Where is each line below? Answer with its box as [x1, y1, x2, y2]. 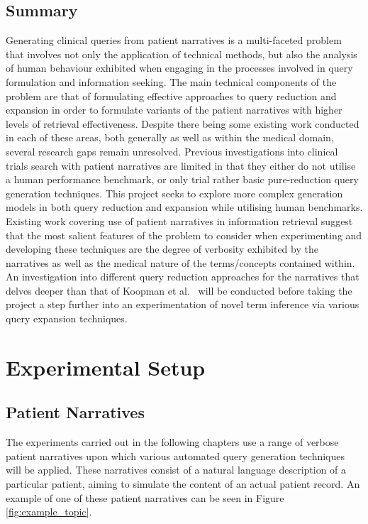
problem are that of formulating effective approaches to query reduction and [6, 88, 337, 103]
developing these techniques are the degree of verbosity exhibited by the [6, 241, 318, 256]
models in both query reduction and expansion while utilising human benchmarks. [6, 200, 363, 214]
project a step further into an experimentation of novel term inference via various [6, 297, 359, 312]
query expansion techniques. [6, 311, 128, 326]
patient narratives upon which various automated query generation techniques [6, 448, 345, 463]
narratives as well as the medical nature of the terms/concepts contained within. [6, 255, 355, 270]
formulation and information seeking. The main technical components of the [6, 74, 337, 89]
